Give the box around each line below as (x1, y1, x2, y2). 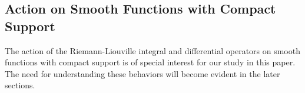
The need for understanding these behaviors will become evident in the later (5, 67, 280, 79)
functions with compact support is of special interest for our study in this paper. (5, 56, 296, 68)
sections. (5, 79, 35, 91)
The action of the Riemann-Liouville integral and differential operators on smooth (5, 44, 300, 57)
